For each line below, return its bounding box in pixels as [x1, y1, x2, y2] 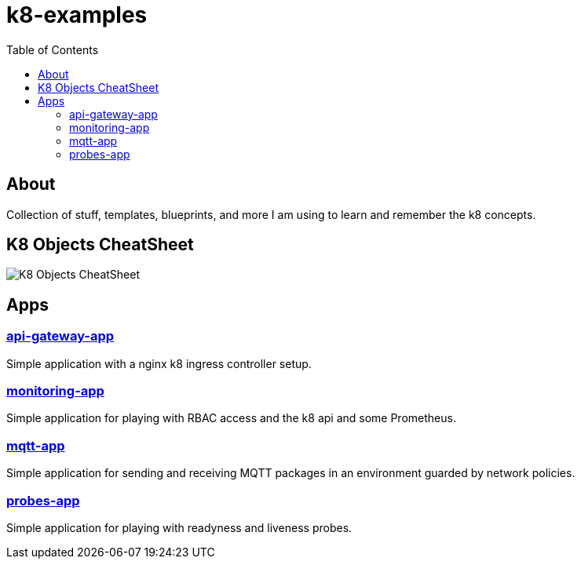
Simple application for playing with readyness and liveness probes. [6, 520, 353, 534]
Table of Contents [6, 42, 99, 56]
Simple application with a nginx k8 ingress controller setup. [6, 356, 312, 370]
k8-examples [6, 2, 148, 28]
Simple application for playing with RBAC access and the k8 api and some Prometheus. [6, 411, 456, 425]
